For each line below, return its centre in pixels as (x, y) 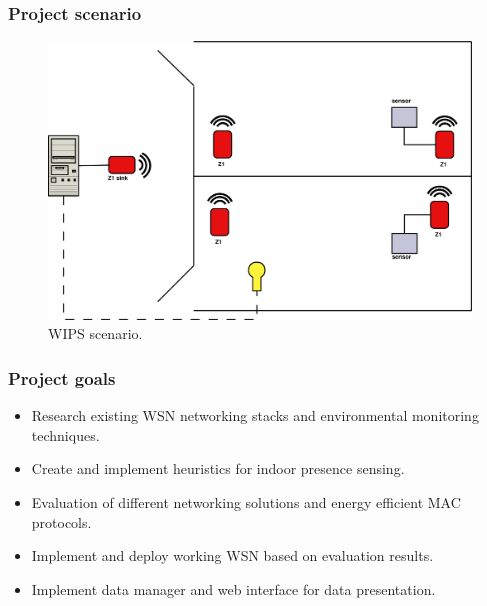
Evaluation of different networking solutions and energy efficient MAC (246, 502)
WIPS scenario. (95, 333)
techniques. (65, 434)
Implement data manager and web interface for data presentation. (233, 588)
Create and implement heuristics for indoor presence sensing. (218, 468)
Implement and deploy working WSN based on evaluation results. (232, 555)
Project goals (62, 377)
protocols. (61, 521)
